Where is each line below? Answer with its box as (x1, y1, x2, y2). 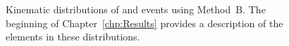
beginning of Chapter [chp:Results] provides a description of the (6, 15, 283, 30)
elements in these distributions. (6, 29, 140, 44)
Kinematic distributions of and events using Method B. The (6, 2, 266, 16)
